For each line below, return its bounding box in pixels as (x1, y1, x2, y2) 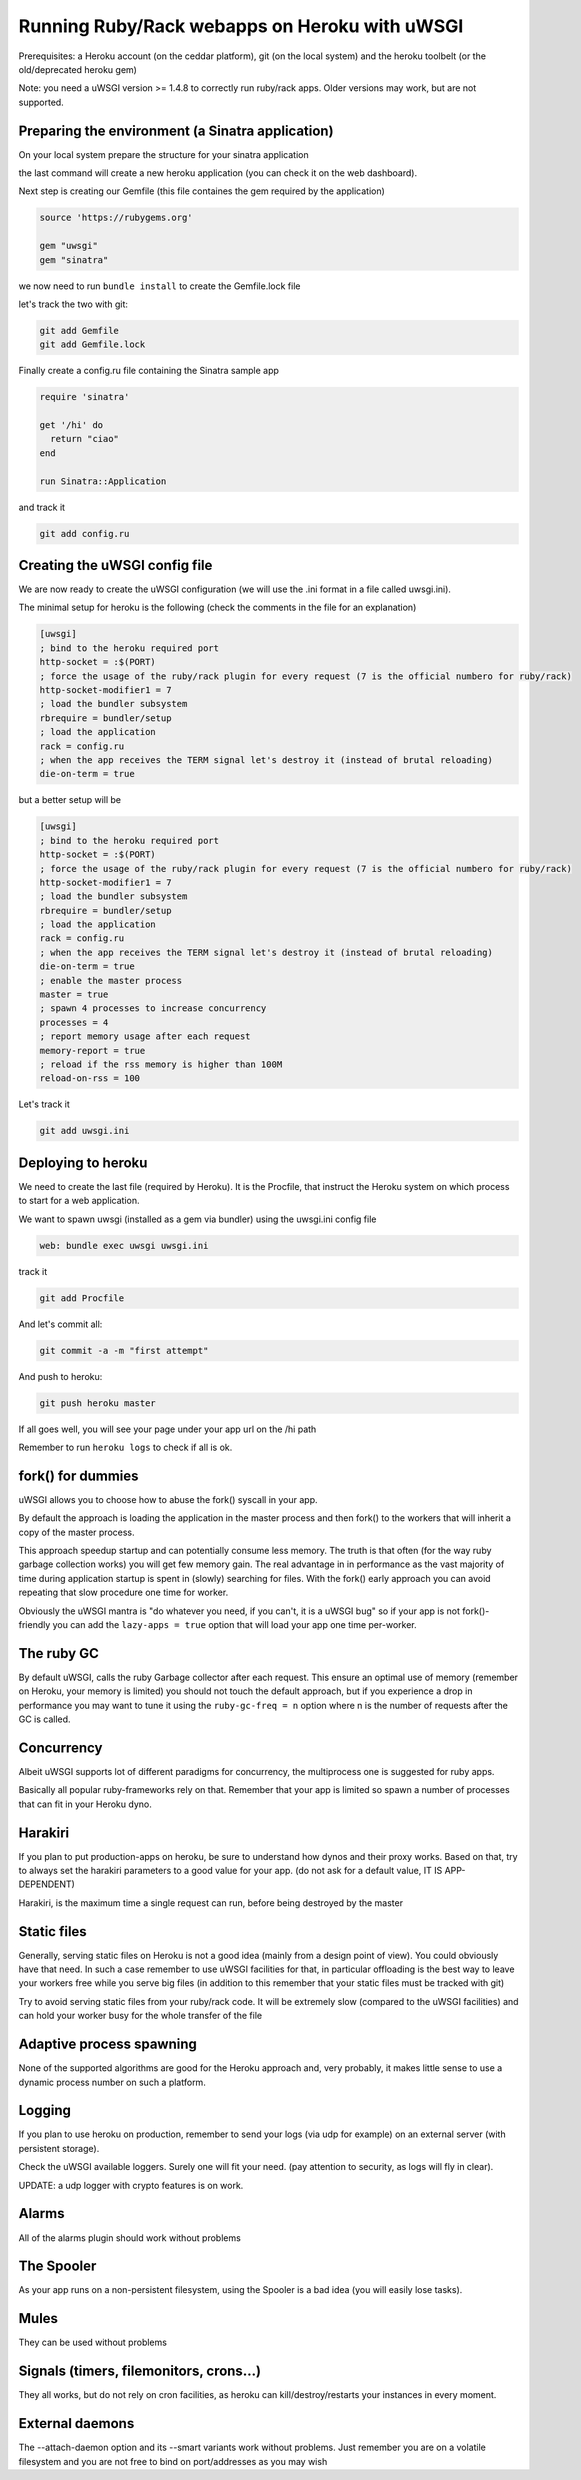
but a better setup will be (18, 794, 122, 806)
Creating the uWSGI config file (18, 557, 213, 574)
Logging (18, 2102, 72, 2119)
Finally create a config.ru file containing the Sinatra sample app (18, 365, 280, 377)
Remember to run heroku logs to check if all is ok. (18, 1441, 233, 1453)
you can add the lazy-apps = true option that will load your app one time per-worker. (52, 1618, 417, 1630)
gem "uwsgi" (39, 240, 99, 252)
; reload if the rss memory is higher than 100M (39, 1058, 283, 1070)
